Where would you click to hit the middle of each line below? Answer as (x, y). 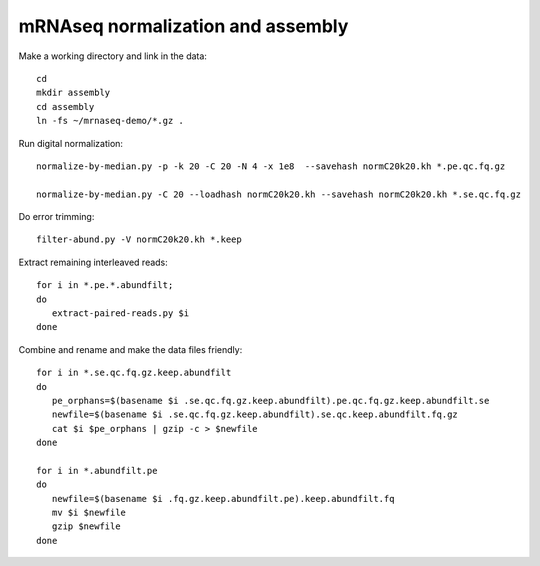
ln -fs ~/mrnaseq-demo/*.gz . (110, 121)
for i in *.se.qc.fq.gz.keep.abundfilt (134, 373)
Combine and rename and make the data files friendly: (130, 349)
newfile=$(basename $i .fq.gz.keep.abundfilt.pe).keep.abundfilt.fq (223, 498)
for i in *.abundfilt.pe (97, 470)
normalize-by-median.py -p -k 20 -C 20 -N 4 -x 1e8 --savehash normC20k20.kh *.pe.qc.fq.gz (271, 166)
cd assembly (65, 106)
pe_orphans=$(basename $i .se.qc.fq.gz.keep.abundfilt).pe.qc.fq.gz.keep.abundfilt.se (270, 400)
